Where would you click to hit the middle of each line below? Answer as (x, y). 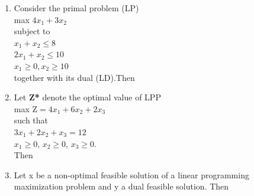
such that (31, 120)
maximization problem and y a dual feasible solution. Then (121, 186)
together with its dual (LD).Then (74, 77)
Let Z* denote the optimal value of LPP (87, 97)
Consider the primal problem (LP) (76, 8)
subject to (32, 31)
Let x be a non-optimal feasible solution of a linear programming (131, 174)
